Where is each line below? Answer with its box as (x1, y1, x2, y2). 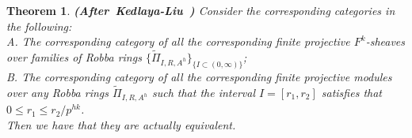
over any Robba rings (6, 84, 109, 100)
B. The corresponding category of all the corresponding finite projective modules (6, 68, 392, 84)
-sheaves (365, 33, 406, 50)
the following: (6, 17, 72, 34)
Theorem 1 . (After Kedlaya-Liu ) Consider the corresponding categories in (6, 2, 395, 18)
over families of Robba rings (6, 49, 142, 65)
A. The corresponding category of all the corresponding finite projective (6, 33, 350, 50)
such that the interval (151, 84, 256, 100)
